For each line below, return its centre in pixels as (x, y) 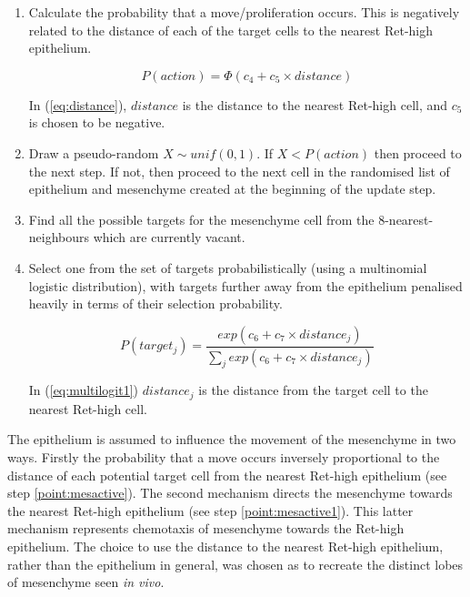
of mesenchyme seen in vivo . (86, 582)
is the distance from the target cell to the (313, 390)
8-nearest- (406, 219)
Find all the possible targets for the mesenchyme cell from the (201, 219)
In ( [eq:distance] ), (78, 104)
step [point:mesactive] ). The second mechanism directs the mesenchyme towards (230, 493)
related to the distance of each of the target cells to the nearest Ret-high (231, 30)
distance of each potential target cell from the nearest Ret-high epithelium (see (227, 475)
